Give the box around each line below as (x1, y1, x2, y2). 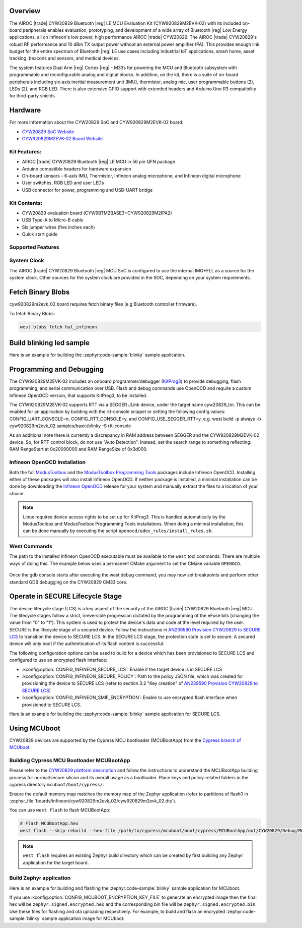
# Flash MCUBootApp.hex (20, 821, 79, 827)
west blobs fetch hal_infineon (20, 324, 98, 330)
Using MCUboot (9, 724, 60, 732)
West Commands (9, 543, 53, 550)
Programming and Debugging (9, 365, 104, 373)
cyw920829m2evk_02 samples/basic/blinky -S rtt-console (9, 423, 131, 429)
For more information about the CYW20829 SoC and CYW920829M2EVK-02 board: (9, 119, 184, 126)
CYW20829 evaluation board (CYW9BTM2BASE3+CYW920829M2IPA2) (22, 210, 172, 216)
